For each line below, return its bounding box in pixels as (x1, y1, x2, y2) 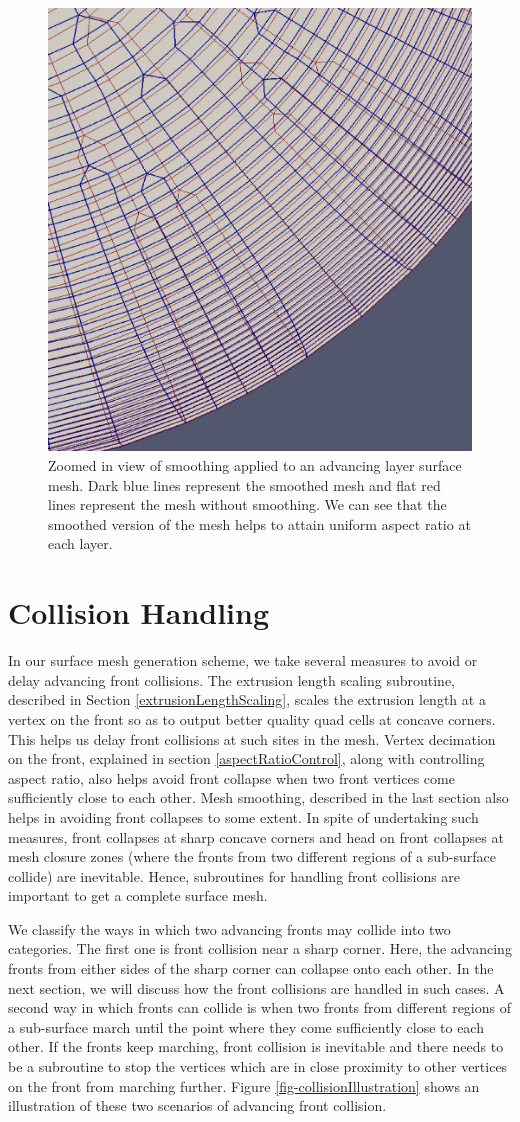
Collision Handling (8, 592, 270, 633)
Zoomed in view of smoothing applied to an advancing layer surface (48, 455, 462, 476)
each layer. (48, 533, 113, 554)
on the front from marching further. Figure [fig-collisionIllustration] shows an (8, 1075, 480, 1096)
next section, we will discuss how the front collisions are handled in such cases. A (8, 977, 505, 998)
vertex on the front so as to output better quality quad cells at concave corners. (8, 708, 496, 729)
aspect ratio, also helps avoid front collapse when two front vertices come (8, 767, 455, 788)
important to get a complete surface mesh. (8, 885, 268, 906)
